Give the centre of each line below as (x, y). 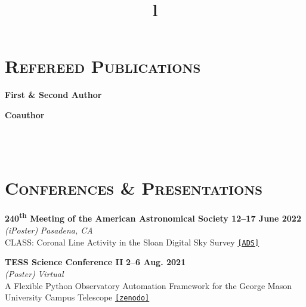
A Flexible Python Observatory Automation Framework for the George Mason (148, 285)
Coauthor (25, 114)
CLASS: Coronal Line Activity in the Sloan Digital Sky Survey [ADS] (132, 242)
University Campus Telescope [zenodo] (77, 297)
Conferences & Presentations (134, 187)
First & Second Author (53, 95)
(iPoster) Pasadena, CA (49, 230)
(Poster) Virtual (34, 273)
